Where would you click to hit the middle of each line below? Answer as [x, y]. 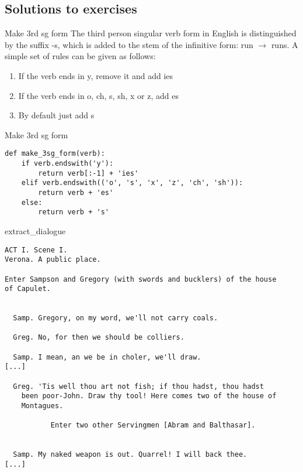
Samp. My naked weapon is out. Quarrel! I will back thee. [130, 455]
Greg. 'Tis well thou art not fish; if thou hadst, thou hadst [138, 386]
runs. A [285, 44]
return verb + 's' [74, 212]
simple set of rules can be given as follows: [80, 56]
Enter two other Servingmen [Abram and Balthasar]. [153, 425]
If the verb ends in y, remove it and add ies [96, 75]
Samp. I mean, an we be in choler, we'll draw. [107, 357]
